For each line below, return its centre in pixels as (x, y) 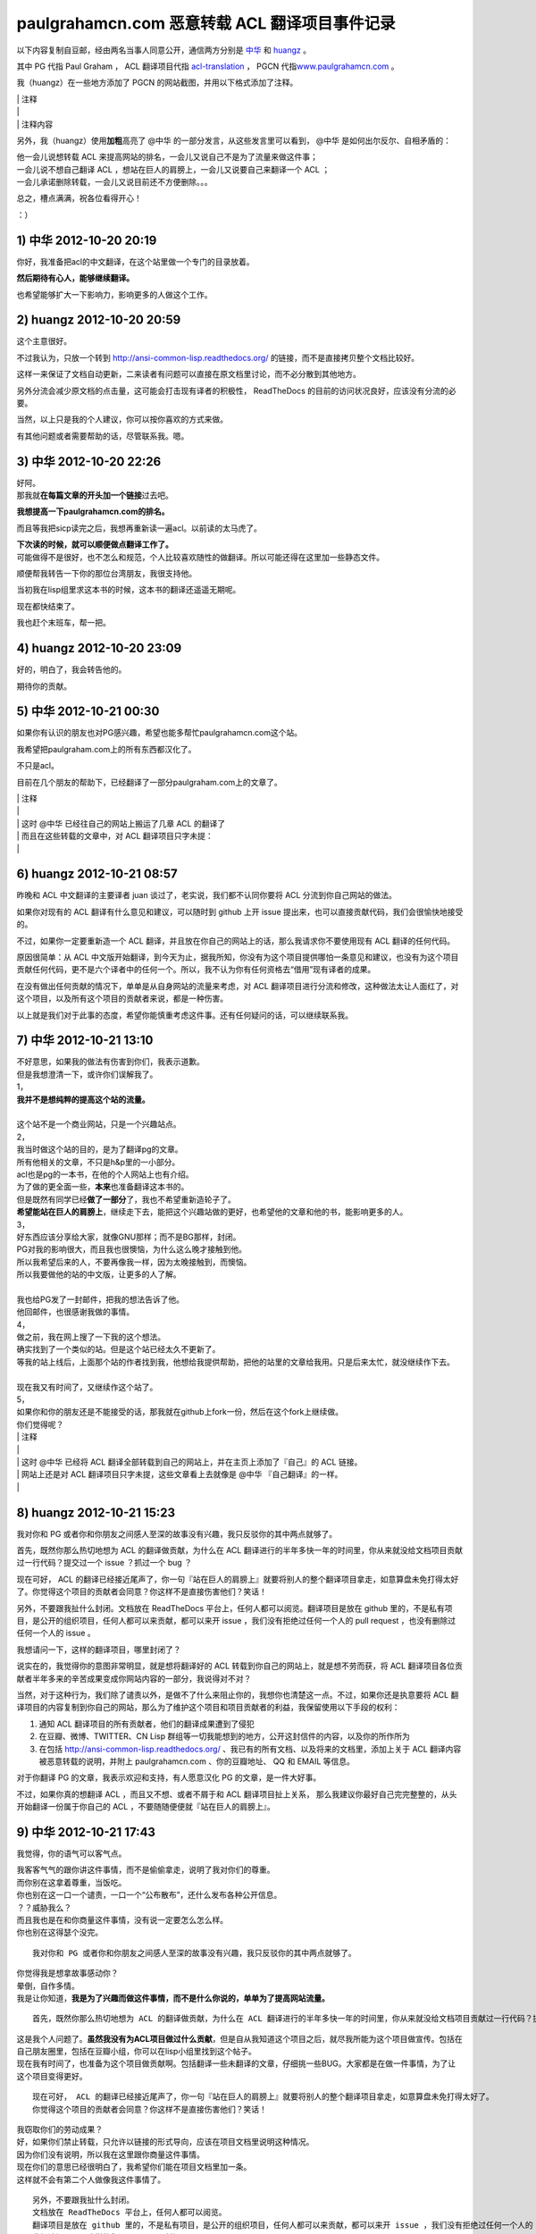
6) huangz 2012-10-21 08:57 (97, 874)
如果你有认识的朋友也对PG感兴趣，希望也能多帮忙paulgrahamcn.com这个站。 (159, 733)
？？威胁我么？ (44, 1907)
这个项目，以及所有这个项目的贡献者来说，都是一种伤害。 (122, 999)
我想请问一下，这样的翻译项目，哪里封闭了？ (99, 1650)
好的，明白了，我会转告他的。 (71, 669)
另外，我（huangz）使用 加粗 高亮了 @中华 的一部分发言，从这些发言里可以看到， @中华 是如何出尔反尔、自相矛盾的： (234, 140)
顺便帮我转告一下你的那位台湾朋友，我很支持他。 (106, 574)
